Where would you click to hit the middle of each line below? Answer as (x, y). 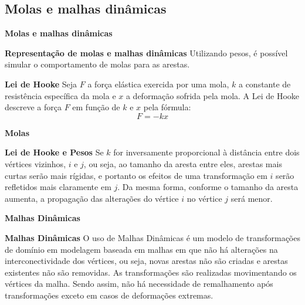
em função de (96, 107)
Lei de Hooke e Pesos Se (54, 152)
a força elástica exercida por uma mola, (158, 84)
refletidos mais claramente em (58, 187)
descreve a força (33, 107)
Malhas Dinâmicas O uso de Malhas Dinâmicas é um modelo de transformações (152, 237)
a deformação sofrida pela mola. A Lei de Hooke (213, 95)
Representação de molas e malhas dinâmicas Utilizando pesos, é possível (146, 52)
